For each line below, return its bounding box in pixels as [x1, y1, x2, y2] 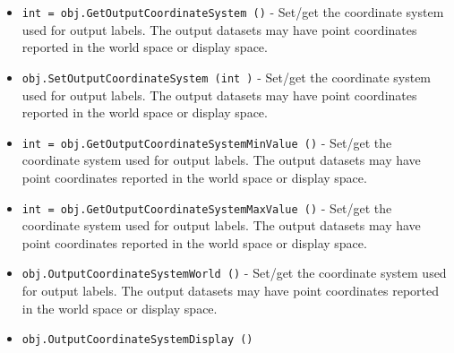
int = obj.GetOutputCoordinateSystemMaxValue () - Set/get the [21, 198, 392, 217]
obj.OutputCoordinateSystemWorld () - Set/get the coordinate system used [21, 263, 447, 282]
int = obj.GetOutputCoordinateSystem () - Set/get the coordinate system [21, 3, 444, 21]
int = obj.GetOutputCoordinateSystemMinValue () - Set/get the [21, 133, 392, 151]
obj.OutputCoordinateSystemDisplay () [21, 333, 253, 347]
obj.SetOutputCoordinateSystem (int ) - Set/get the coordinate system [21, 67, 432, 86]
